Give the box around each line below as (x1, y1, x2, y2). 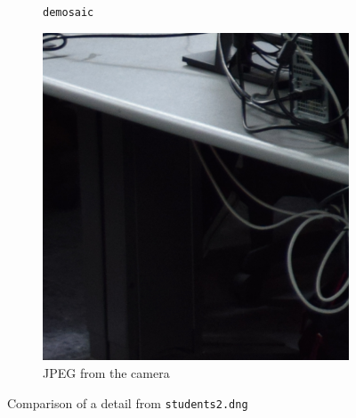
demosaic (43, 6, 94, 19)
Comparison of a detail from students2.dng (7, 393, 248, 412)
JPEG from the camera (43, 363, 170, 381)
